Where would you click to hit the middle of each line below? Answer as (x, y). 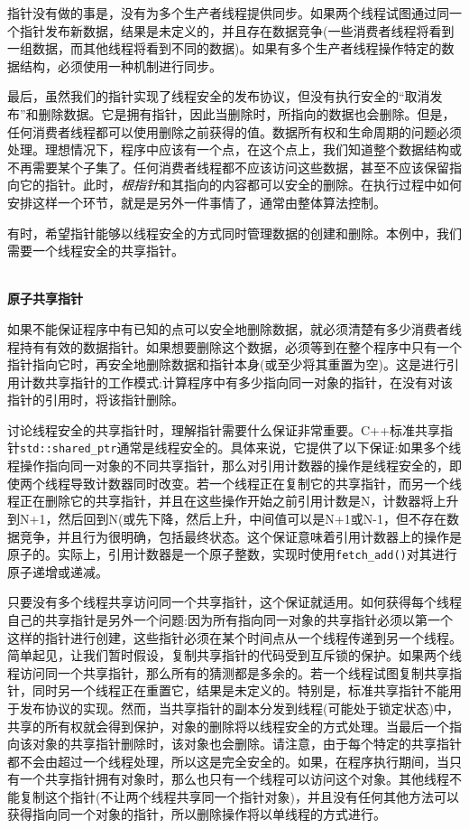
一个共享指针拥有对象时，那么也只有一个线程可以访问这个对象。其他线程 (234, 779)
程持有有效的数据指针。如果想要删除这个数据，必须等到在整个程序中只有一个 (234, 346)
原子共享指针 (45, 298)
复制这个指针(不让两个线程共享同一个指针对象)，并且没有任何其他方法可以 (239, 796)
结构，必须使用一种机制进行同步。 (120, 65)
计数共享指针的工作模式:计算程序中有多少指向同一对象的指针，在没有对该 (236, 382)
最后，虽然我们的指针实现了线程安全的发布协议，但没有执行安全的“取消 (219, 96)
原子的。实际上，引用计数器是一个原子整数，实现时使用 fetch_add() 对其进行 (232, 554)
